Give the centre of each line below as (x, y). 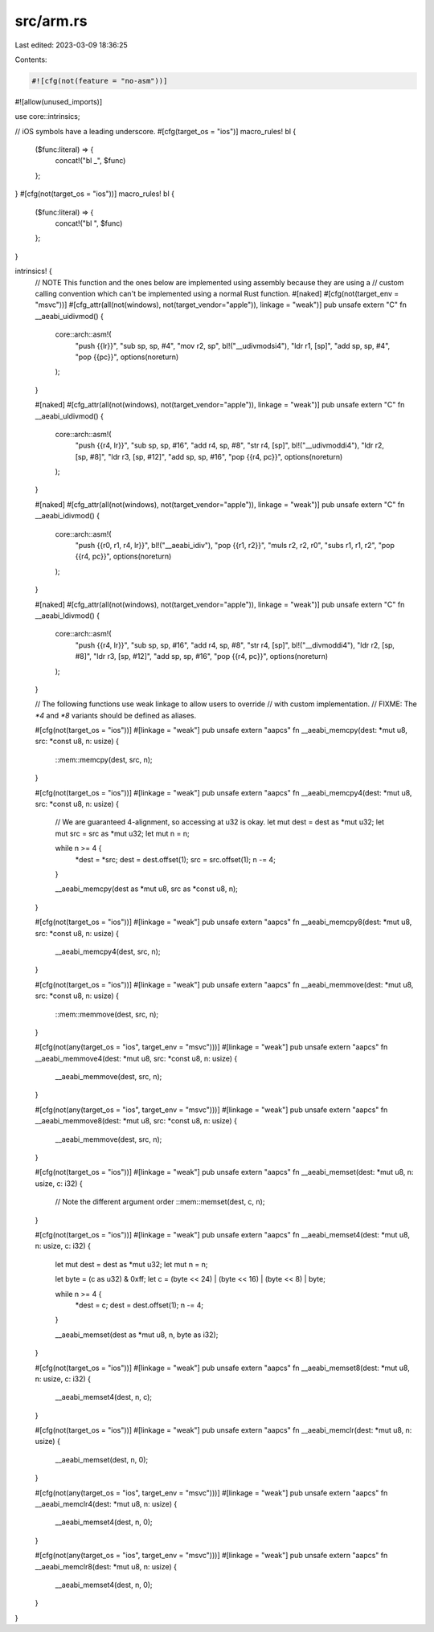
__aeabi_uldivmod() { (69, 416)
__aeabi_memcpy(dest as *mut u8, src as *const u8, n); (147, 889)
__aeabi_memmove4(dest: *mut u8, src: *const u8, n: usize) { (136, 1058)
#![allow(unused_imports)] (59, 101)
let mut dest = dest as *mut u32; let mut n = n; (131, 1264)
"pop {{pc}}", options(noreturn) (127, 357)
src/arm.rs (51, 21)
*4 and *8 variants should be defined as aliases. (116, 715)
